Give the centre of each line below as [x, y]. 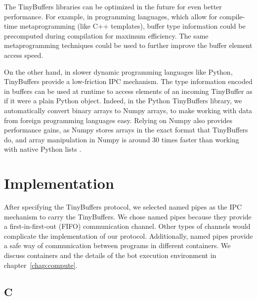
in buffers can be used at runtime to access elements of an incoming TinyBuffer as [128, 91]
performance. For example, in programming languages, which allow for [111, 16]
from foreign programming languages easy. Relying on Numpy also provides [118, 120]
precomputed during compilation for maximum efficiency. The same [106, 35]
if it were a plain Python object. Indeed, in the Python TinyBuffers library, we [123, 101]
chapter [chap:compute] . [41, 265]
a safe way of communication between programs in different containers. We [117, 245]
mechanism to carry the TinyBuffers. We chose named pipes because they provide [128, 216]
